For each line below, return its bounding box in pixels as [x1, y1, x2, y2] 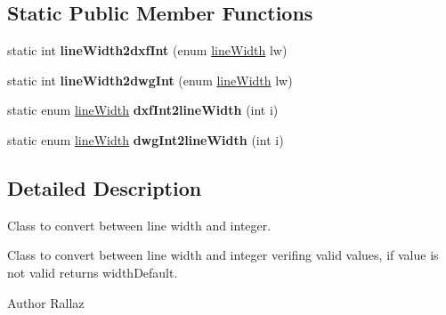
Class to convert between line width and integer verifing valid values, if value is [7, 246, 439, 264]
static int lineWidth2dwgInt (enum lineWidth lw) [7, 70, 293, 89]
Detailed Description [7, 174, 202, 201]
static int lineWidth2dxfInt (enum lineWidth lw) [7, 41, 288, 60]
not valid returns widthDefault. [7, 262, 178, 281]
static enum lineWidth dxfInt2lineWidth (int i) [7, 101, 279, 119]
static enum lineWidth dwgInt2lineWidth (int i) [7, 130, 284, 149]
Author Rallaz [7, 293, 85, 311]
